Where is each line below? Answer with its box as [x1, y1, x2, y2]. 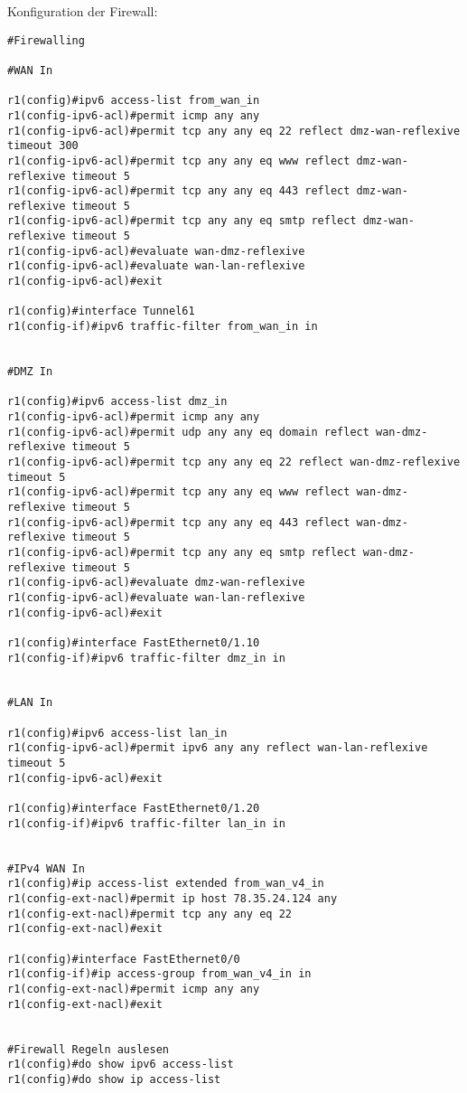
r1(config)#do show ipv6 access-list [7, 1058, 234, 1071]
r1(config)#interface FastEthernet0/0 [7, 952, 240, 966]
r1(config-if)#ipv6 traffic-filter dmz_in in [7, 651, 285, 664]
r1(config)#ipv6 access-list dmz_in [7, 395, 228, 409]
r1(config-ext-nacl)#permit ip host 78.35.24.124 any [7, 892, 338, 905]
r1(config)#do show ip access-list [7, 1072, 221, 1086]
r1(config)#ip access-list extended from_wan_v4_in [7, 877, 324, 890]
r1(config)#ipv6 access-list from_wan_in [7, 94, 260, 108]
